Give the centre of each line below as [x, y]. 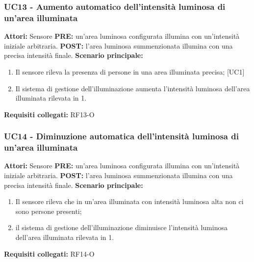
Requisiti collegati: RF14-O [49, 253]
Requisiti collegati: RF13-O [49, 114]
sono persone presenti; [49, 211]
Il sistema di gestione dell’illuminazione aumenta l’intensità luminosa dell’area [133, 88]
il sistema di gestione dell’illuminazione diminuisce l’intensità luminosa [121, 227]
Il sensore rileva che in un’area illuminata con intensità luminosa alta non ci [129, 201]
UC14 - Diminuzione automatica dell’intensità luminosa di [121, 136]
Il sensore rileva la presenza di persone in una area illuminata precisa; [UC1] [130, 71]
